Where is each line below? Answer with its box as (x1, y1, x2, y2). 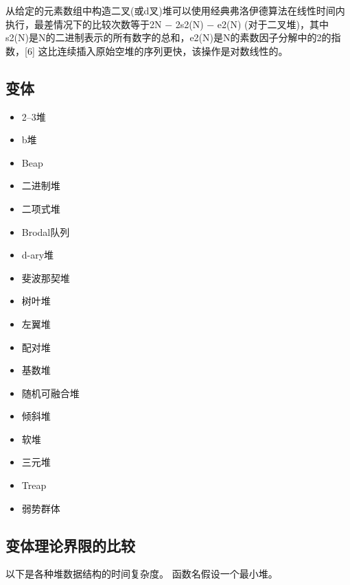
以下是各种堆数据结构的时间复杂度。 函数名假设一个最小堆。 (5, 566, 278, 581)
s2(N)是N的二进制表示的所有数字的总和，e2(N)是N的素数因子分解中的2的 (5, 30, 331, 45)
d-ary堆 (21, 248, 54, 262)
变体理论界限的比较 (5, 534, 135, 556)
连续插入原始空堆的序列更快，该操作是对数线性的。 (57, 43, 288, 58)
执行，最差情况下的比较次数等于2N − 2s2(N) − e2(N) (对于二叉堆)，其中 (5, 16, 329, 31)
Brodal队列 (21, 224, 70, 239)
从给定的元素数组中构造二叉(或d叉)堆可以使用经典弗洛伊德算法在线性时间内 (5, 3, 345, 17)
